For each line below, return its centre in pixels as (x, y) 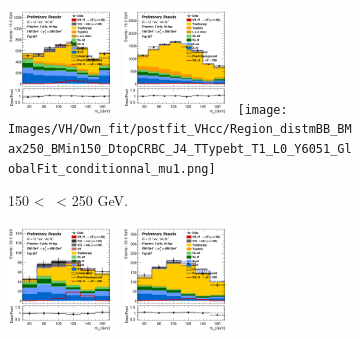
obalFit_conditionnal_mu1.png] (112, 168)
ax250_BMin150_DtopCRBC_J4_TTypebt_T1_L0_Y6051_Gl (180, 148)
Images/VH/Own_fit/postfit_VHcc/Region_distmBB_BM (180, 129)
